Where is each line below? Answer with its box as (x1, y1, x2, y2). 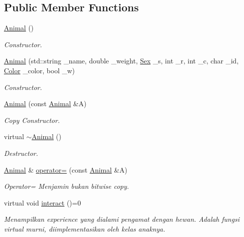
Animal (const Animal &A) (4, 98, 87, 109)
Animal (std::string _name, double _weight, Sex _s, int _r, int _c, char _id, (4, 56, 239, 66)
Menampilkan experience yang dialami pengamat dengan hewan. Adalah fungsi (4, 214, 240, 224)
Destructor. (4, 148, 38, 158)
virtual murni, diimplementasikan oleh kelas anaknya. (4, 223, 165, 234)
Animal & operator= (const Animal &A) (4, 164, 127, 175)
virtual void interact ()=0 (4, 197, 81, 207)
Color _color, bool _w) (4, 65, 75, 75)
